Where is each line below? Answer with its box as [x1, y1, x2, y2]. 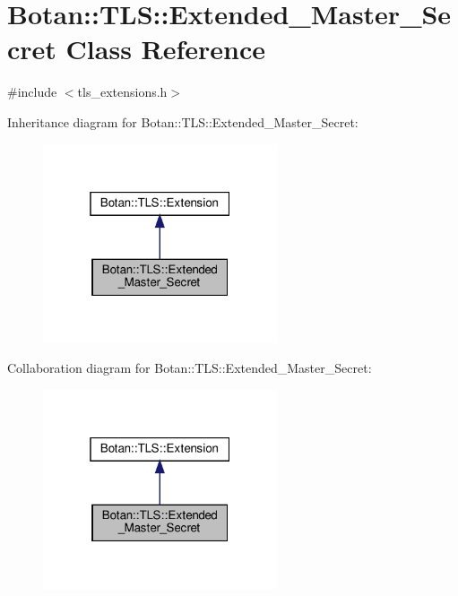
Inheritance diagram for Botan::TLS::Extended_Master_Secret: [7, 112, 359, 131]
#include [7, 82, 57, 101]
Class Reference [65, 30, 266, 67]
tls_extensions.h [77, 82, 168, 101]
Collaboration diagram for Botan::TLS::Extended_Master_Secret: [7, 358, 372, 377]
